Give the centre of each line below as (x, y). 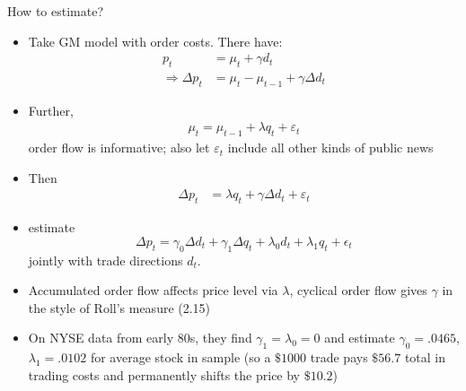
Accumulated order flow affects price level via (153, 290)
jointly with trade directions (106, 260)
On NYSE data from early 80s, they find (140, 338)
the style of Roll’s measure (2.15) (119, 307)
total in (425, 357)
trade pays (339, 357)
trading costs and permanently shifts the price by (164, 374)
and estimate (360, 338)
